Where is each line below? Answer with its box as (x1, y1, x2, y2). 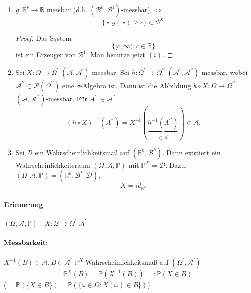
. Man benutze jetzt (86, 49, 146, 60)
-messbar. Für (46, 93, 87, 103)
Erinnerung (4, 199, 43, 209)
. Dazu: (165, 159, 187, 170)
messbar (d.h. (46, 4, 87, 14)
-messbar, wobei (199, 67, 248, 77)
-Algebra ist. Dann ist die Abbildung (80, 80, 191, 90)
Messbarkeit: (4, 237, 48, 247)
